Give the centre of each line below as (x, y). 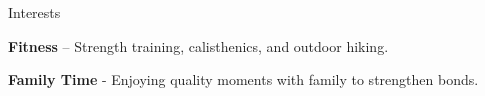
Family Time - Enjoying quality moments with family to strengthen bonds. (243, 79)
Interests (34, 12)
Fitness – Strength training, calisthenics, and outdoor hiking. (198, 45)
